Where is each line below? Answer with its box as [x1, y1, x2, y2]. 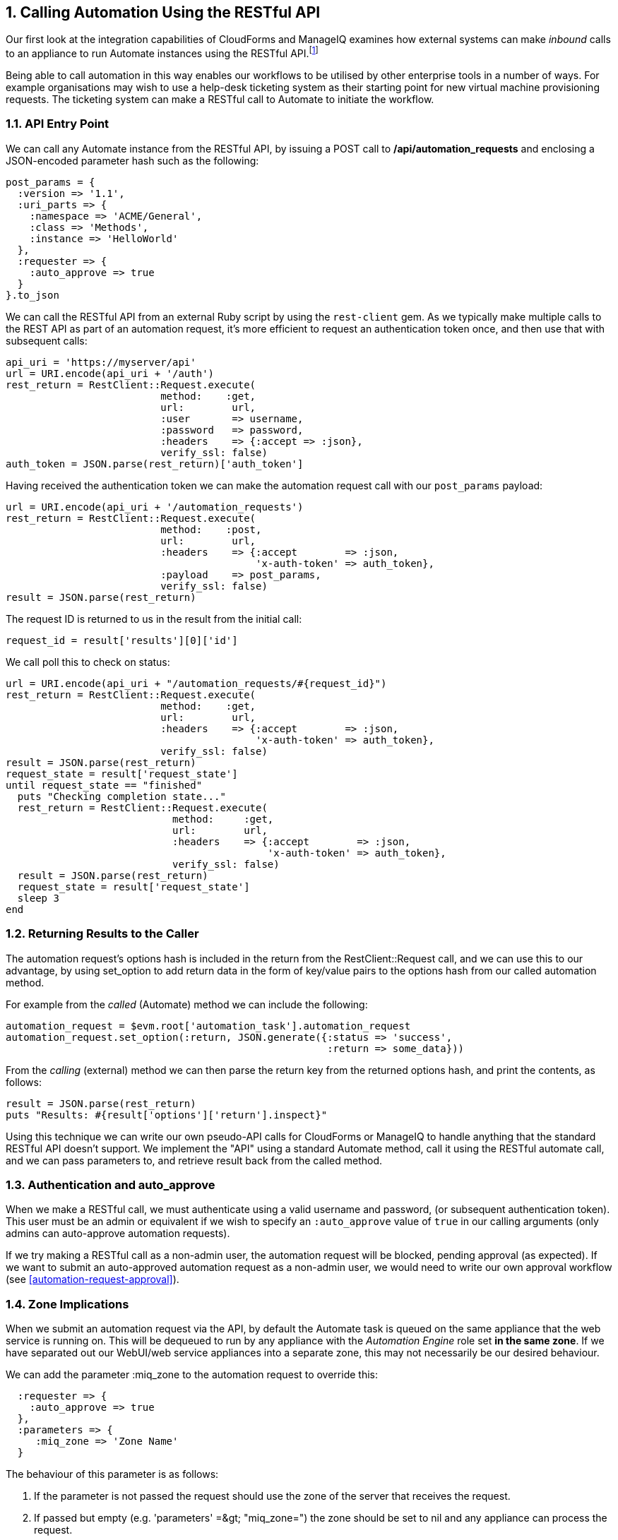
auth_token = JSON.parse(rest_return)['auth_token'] [6, 458, 304, 470]
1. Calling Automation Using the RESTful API [6, 4, 321, 21]
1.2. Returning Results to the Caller [6, 926, 199, 941]
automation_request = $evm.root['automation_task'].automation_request [6, 1020, 411, 1032]
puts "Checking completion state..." [17, 790, 226, 802]
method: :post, [160, 523, 262, 535]
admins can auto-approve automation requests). [6, 1227, 230, 1240]
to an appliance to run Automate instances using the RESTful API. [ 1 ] [6, 45, 319, 60]
